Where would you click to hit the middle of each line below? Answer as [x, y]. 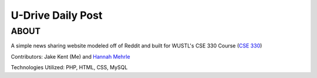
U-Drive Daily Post [57, 15]
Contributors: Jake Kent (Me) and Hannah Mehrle [70, 56]
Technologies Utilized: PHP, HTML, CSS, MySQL [69, 67]
